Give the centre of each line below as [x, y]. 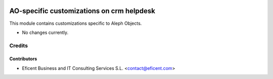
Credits [18, 46]
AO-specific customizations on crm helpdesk [82, 11]
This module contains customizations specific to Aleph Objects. [76, 23]
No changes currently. [45, 32]
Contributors [23, 59]
